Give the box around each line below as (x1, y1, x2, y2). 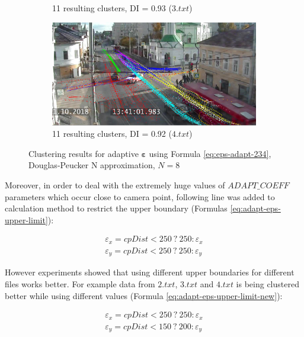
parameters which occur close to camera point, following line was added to (5, 190, 275, 203)
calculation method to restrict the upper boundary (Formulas (5, 202, 228, 214)
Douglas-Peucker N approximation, (28, 159, 155, 171)
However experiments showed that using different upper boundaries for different (5, 266, 295, 278)
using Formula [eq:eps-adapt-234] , (149, 147, 271, 159)
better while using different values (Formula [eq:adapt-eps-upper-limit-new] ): (5, 289, 283, 301)
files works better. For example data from (5, 277, 155, 290)
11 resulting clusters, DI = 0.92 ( (52, 127, 172, 140)
